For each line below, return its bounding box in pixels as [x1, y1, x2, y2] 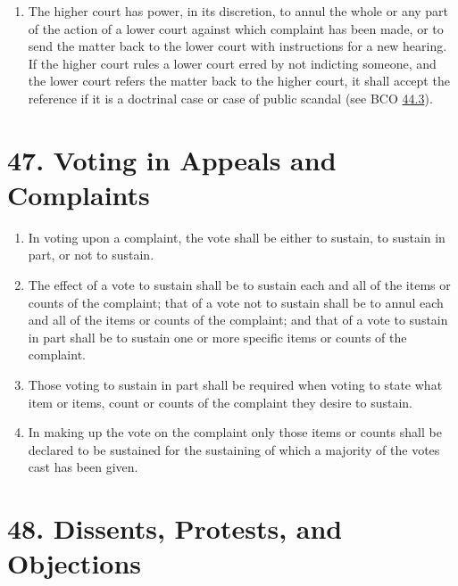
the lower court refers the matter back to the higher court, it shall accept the [28, 71, 450, 90]
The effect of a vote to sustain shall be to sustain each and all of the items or [28, 276, 451, 294]
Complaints [7, 176, 150, 212]
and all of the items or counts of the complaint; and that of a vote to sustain [28, 310, 448, 329]
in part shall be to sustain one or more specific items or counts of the [28, 327, 407, 346]
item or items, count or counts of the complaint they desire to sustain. [28, 392, 412, 411]
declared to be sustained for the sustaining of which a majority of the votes [28, 440, 440, 458]
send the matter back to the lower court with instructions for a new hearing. [28, 37, 447, 55]
